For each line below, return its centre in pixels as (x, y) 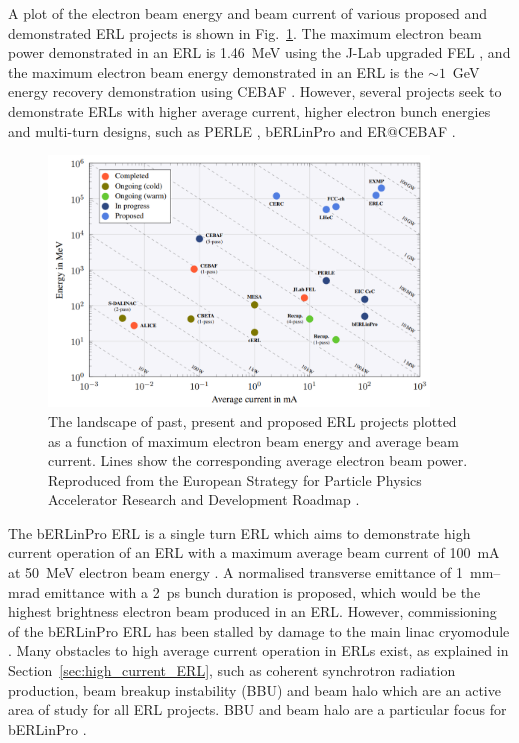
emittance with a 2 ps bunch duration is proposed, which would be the (262, 591)
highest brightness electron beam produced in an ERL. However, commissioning (252, 611)
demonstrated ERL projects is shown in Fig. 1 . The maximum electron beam (245, 32)
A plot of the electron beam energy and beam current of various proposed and (248, 13)
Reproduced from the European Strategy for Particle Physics (235, 479)
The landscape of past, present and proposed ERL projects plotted (252, 420)
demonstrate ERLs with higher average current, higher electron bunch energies (249, 110)
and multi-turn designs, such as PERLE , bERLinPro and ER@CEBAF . (232, 130)
